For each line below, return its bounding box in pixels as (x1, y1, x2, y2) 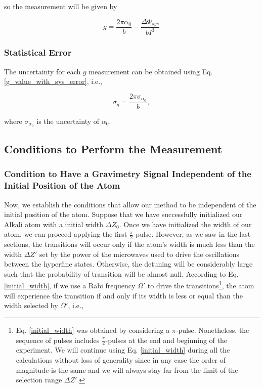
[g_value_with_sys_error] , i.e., (4, 76, 102, 87)
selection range (16, 374, 62, 385)
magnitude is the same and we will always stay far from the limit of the (16, 364, 238, 375)
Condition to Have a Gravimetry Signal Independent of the (4, 167, 251, 180)
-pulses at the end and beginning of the (105, 334, 227, 345)
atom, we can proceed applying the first (4, 229, 127, 239)
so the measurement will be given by (4, 1, 117, 11)
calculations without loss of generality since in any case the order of (16, 354, 226, 365)
